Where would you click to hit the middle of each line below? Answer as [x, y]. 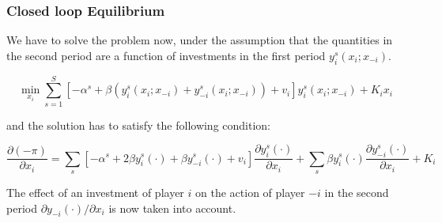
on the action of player [250, 192]
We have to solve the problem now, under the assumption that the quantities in [200, 40]
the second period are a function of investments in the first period [166, 55]
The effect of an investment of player [95, 192]
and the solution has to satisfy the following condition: [139, 125]
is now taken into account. [172, 208]
